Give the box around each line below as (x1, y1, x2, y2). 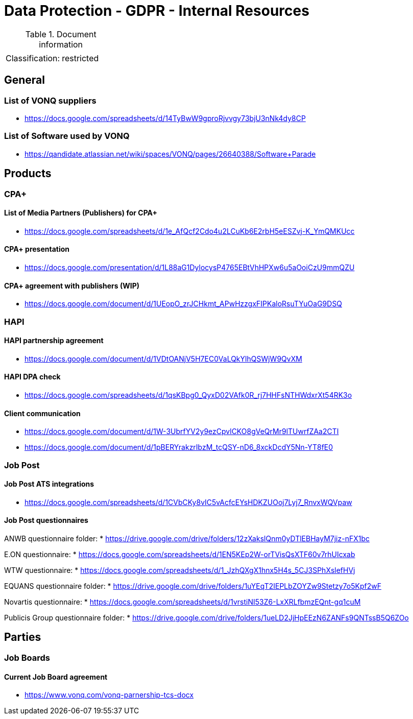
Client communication (4, 409, 81, 418)
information (39, 39, 83, 50)
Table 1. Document (25, 29, 96, 39)
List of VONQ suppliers (4, 95, 96, 106)
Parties (4, 631, 41, 644)
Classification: (6, 53, 60, 63)
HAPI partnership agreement (4, 336, 104, 345)
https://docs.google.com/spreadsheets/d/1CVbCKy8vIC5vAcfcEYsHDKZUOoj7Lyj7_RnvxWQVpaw (25, 497, 352, 507)
